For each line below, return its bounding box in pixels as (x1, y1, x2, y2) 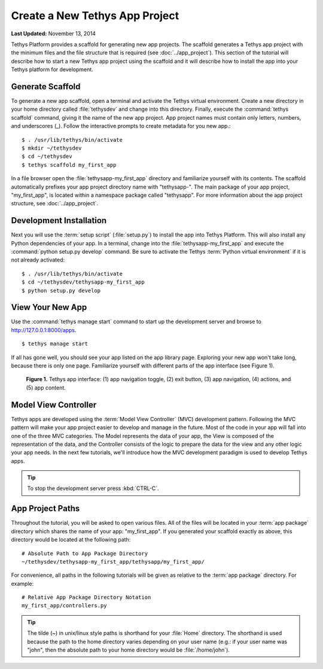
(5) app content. (26, 384, 66, 391)
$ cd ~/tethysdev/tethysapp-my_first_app (22, 279, 145, 285)
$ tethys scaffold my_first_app (22, 162, 117, 168)
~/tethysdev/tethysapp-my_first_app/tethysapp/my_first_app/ (22, 558, 205, 565)
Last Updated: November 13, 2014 (11, 30, 96, 37)
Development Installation (11, 215, 107, 226)
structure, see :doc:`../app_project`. (11, 200, 99, 207)
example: (11, 580, 34, 587)
